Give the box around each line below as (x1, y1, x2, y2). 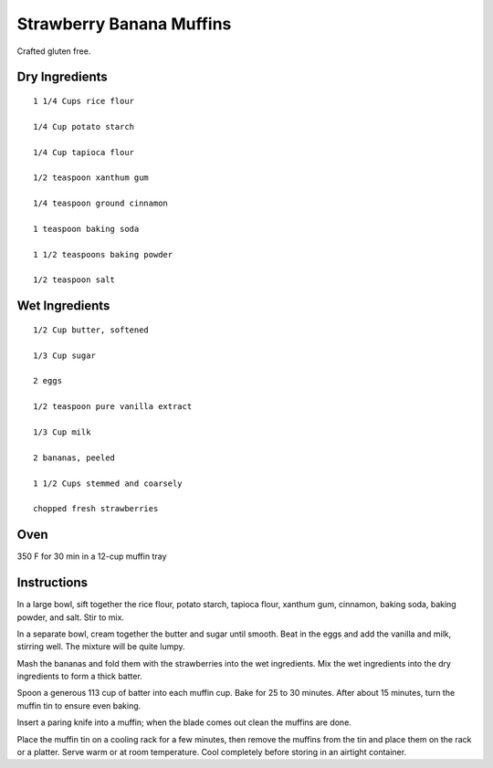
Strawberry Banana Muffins (16, 14, 232, 34)
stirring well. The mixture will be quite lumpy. (16, 641, 186, 652)
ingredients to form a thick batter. (16, 671, 143, 682)
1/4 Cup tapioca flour (33, 147, 135, 157)
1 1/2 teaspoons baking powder (33, 249, 173, 259)
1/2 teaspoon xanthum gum (33, 173, 150, 183)
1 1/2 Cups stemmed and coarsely (33, 478, 183, 489)
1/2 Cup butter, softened (33, 324, 150, 335)
